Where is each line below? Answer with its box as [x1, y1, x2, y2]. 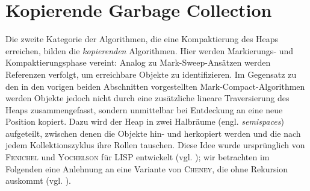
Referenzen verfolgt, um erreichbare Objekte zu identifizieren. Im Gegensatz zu [5, 67, 297, 80]
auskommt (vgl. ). [5, 174, 71, 187]
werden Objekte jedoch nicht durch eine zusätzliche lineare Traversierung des [5, 92, 290, 104]
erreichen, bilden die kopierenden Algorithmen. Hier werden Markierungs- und [5, 44, 294, 57]
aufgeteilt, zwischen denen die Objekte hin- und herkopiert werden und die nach [5, 127, 301, 139]
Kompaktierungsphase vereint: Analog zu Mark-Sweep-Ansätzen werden [5, 56, 271, 69]
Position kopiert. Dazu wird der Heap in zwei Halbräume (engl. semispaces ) [5, 115, 284, 128]
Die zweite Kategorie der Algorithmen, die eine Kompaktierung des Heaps [5, 33, 279, 45]
